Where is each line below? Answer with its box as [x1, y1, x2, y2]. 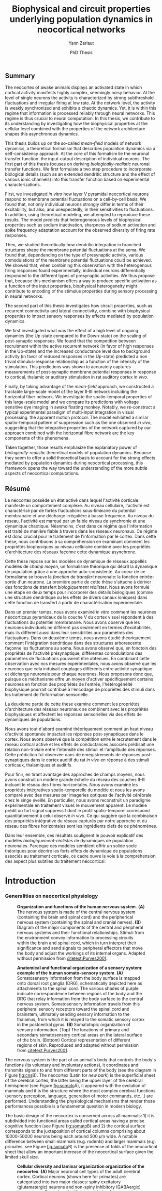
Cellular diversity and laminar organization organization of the [17, 1163, 145, 1169]
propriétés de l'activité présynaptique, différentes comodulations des [5, 650, 143, 656]
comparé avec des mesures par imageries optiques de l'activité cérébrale [5, 792, 152, 798]
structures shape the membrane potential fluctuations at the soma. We [5, 247, 146, 253]
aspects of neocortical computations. [5, 470, 80, 476]
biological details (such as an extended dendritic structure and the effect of [5, 171, 156, 177]
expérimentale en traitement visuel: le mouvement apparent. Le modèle [5, 802, 147, 808]
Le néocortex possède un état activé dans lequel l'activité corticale [5, 497, 139, 503]
